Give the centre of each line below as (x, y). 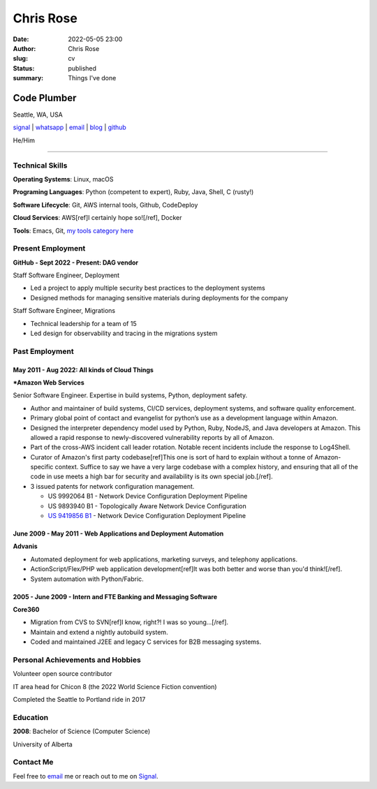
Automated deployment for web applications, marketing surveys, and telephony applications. (164, 559)
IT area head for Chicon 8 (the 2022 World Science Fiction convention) (115, 686)
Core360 (26, 609)
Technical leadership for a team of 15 (83, 323)
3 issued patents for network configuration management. (112, 486)
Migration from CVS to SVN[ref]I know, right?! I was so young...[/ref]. (130, 622)
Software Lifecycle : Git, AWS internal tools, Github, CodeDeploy (105, 205)
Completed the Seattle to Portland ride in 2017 (79, 700)
